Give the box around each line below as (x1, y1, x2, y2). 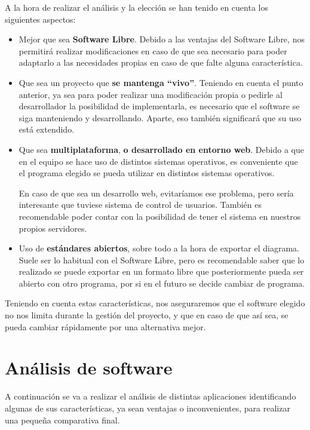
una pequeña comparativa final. (5, 413, 120, 426)
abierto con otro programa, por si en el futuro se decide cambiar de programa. (19, 277, 305, 289)
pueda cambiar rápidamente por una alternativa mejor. (5, 320, 206, 333)
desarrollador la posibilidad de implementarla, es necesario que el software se (19, 100, 300, 112)
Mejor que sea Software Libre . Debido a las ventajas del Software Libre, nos (19, 33, 305, 45)
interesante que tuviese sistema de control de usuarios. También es (19, 198, 262, 211)
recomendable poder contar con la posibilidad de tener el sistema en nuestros (19, 210, 301, 222)
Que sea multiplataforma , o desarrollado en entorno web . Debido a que (19, 143, 304, 155)
